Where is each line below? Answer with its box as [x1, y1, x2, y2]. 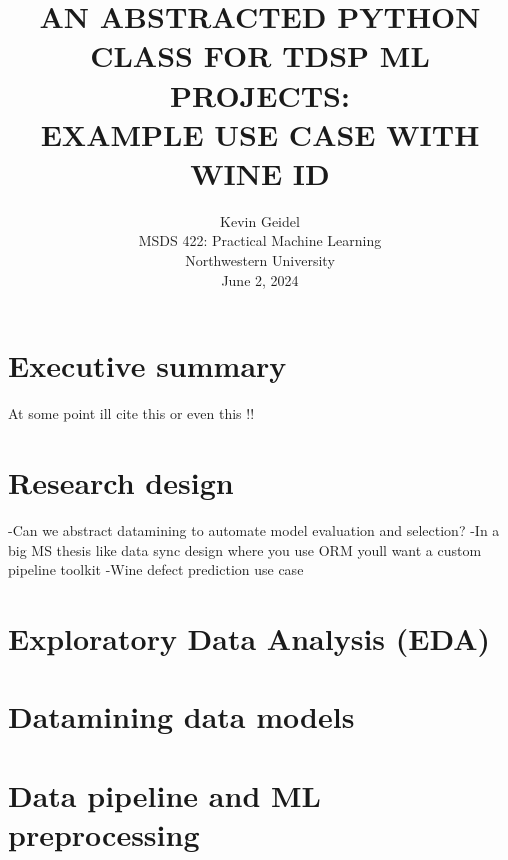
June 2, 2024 [221, 269, 299, 290]
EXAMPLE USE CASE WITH [40, 113, 480, 154]
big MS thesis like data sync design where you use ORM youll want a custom [8, 539, 482, 560]
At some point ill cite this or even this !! [8, 403, 255, 424]
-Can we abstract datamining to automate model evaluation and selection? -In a [8, 519, 500, 540]
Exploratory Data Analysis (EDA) [8, 617, 491, 658]
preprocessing [8, 813, 200, 854]
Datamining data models [8, 696, 355, 737]
